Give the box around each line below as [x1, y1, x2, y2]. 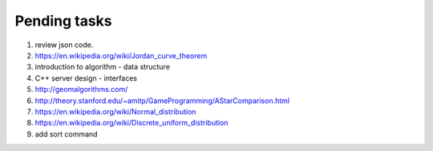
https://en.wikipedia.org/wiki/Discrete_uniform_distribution [34, 118, 229, 128]
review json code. [34, 40, 94, 50]
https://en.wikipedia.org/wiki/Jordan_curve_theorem [34, 50, 208, 60]
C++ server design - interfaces [34, 73, 138, 83]
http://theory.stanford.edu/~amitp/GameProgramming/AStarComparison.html [34, 96, 290, 105]
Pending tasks [14, 12, 112, 30]
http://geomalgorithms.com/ [34, 85, 128, 94]
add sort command [34, 129, 98, 139]
